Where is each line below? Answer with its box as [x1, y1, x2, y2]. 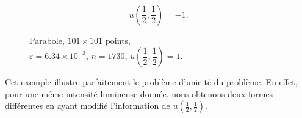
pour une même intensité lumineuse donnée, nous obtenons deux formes [5, 87, 273, 100]
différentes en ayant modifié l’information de [5, 99, 170, 112]
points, [105, 33, 131, 46]
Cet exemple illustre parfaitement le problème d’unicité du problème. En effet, [5, 75, 298, 88]
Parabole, [29, 33, 65, 46]
